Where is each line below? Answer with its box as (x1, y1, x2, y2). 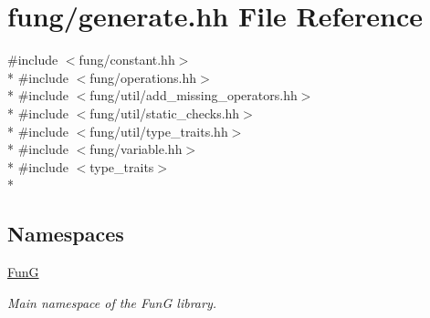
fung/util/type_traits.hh (89, 121, 228, 140)
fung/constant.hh (79, 50, 175, 69)
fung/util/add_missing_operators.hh (89, 86, 298, 105)
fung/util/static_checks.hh (89, 103, 240, 122)
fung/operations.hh (89, 67, 197, 87)
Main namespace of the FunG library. (7, 292, 216, 312)
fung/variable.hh (89, 139, 183, 159)
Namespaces (7, 220, 124, 248)
